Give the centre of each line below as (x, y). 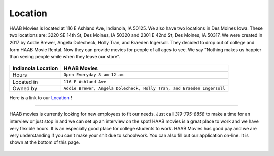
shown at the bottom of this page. (45, 142)
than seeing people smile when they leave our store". (65, 57)
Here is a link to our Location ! (41, 97)
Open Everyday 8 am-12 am (94, 75)
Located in (25, 82)
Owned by (25, 88)
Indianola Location (35, 68)
